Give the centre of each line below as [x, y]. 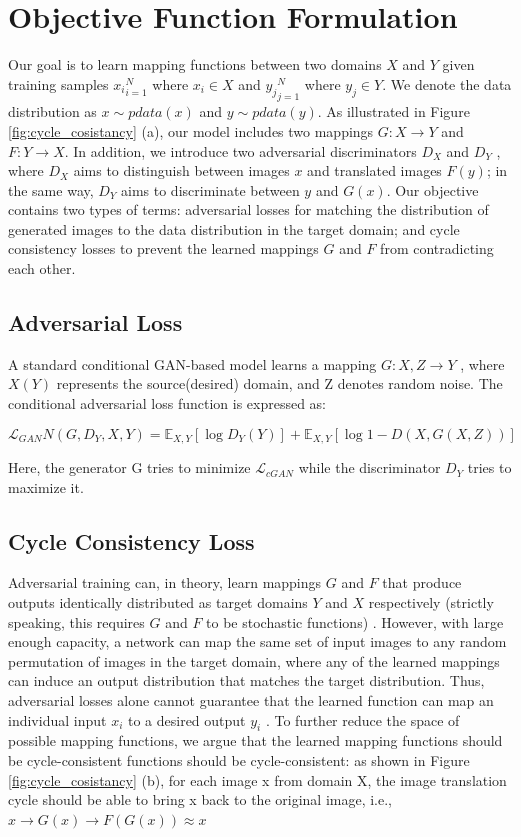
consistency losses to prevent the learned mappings [163, 248]
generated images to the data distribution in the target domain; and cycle [234, 228]
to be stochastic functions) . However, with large [355, 621]
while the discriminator [369, 467]
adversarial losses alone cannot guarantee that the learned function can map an [251, 700]
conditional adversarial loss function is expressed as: [167, 403]
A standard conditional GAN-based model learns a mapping [192, 363]
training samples [58, 83]
